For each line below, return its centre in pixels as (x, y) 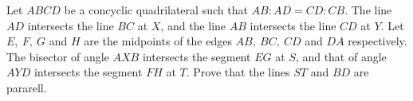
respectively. (378, 41)
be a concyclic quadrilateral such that (156, 10)
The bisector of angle (58, 56)
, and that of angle (341, 56)
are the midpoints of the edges (158, 41)
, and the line (193, 25)
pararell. (27, 87)
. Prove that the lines (238, 72)
